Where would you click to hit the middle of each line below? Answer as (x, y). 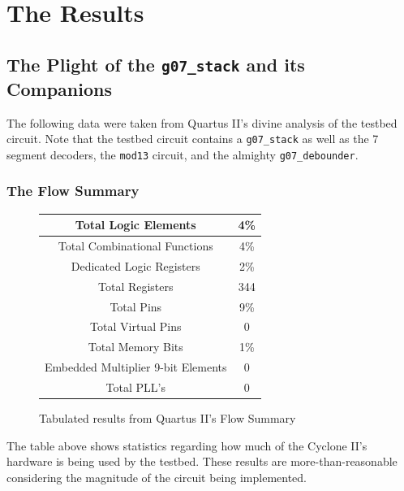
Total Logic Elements (135, 225)
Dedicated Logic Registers (135, 265)
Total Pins (136, 306)
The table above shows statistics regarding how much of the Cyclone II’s (187, 445)
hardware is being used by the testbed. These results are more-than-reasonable (202, 461)
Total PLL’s (135, 387)
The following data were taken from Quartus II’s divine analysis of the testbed (202, 122)
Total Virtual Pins (136, 326)
